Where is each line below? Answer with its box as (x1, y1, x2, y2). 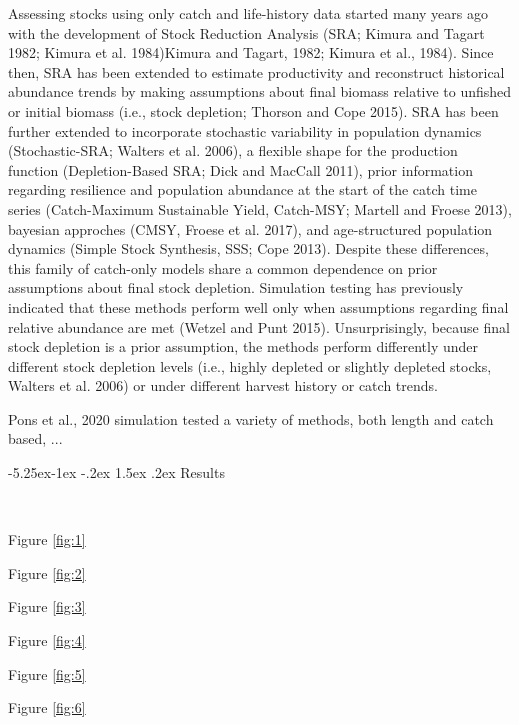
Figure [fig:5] (8, 663, 86, 684)
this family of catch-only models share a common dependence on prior (8, 257, 438, 278)
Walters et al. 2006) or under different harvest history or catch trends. (8, 375, 438, 396)
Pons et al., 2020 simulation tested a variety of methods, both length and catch (8, 408, 494, 429)
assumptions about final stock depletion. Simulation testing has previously (8, 277, 464, 298)
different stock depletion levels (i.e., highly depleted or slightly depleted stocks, (8, 355, 492, 376)
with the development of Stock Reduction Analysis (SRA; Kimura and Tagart (8, 22, 485, 43)
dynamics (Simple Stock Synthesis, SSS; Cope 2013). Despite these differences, (8, 238, 489, 259)
